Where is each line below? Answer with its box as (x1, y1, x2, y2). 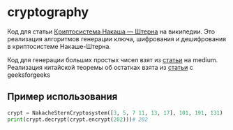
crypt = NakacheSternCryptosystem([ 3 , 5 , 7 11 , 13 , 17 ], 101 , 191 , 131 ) (7, 109, 223, 116)
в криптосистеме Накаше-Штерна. (7, 42, 112, 50)
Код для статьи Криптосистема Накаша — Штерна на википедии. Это (7, 27, 215, 36)
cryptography (7, 4, 89, 20)
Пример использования (7, 91, 118, 103)
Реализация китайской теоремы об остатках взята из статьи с (7, 63, 193, 71)
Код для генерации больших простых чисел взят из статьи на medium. (7, 55, 218, 64)
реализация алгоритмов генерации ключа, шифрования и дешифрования (7, 34, 227, 43)
